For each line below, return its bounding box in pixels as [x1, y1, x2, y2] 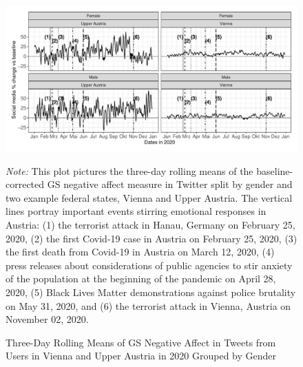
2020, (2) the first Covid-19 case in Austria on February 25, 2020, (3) [6, 231, 297, 245]
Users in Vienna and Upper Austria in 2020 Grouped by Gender [6, 348, 277, 363]
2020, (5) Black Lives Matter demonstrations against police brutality [6, 284, 296, 299]
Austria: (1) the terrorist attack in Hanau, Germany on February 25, [6, 217, 295, 231]
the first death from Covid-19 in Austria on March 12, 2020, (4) [6, 244, 275, 259]
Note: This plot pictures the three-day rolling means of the [6, 163, 253, 178]
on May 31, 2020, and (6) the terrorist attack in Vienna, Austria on [6, 298, 291, 313]
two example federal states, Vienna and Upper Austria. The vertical [6, 190, 293, 205]
